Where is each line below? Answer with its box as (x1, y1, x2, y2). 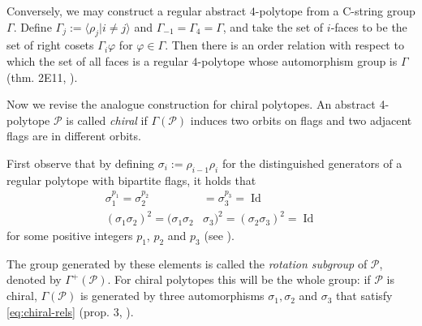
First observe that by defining (6, 154, 155, 171)
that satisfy (336, 287, 393, 304)
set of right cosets (6, 36, 94, 54)
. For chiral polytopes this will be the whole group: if (107, 271, 371, 288)
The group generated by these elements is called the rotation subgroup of (6, 255, 368, 272)
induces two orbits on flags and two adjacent (190, 111, 412, 128)
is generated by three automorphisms (80, 287, 265, 304)
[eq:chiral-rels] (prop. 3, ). (6, 302, 134, 320)
